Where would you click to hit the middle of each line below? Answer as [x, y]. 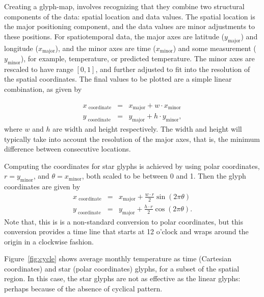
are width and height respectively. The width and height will [147, 128]
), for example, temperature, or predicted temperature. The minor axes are [138, 58]
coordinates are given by [42, 187]
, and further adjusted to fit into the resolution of [173, 69]
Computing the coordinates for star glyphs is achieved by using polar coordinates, [132, 166]
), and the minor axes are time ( [105, 48]
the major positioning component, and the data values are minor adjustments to [130, 26]
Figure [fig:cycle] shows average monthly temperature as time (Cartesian [118, 258]
